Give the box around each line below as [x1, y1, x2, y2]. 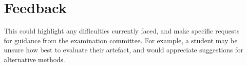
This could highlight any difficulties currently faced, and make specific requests [4, 26, 240, 36]
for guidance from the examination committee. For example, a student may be [4, 35, 238, 45]
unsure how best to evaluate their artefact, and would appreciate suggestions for [4, 45, 244, 55]
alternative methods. [4, 54, 65, 64]
